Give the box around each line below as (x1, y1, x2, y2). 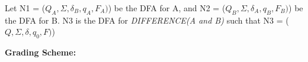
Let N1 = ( (5, 2, 46, 14)
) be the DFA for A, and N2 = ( (108, 2, 226, 14)
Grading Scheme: (5, 46, 76, 58)
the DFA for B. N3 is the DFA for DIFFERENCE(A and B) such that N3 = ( (5, 14, 289, 26)
